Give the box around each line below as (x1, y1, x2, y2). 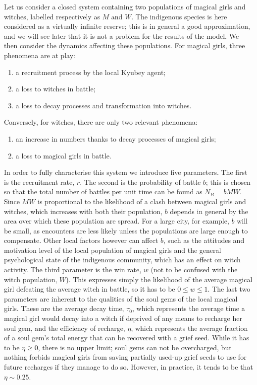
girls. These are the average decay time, (4, 303, 124, 313)
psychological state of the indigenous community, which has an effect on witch (4, 254, 241, 265)
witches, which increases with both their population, (4, 206, 162, 216)
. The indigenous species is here (131, 11, 227, 21)
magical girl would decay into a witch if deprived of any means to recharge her (4, 313, 242, 323)
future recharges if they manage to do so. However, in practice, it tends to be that (4, 362, 253, 372)
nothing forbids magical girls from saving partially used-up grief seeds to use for (4, 352, 247, 362)
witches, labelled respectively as (4, 11, 100, 21)
